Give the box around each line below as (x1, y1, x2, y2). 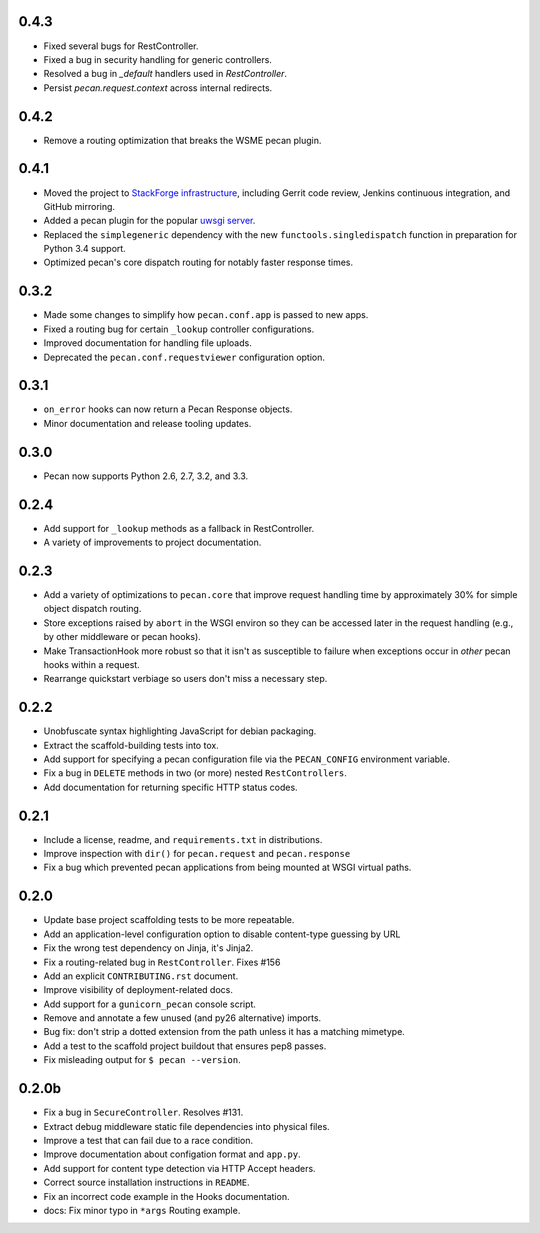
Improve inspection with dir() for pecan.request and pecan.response (43, 848, 351, 860)
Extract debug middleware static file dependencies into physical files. (43, 1120, 330, 1132)
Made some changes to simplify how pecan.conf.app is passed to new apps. (43, 309, 369, 321)
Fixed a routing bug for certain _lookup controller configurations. (43, 323, 315, 335)
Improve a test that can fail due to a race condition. (43, 1134, 254, 1146)
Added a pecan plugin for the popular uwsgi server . (43, 215, 256, 227)
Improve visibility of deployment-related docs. (43, 984, 234, 996)
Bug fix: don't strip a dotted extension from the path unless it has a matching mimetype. (43, 1026, 405, 1038)
